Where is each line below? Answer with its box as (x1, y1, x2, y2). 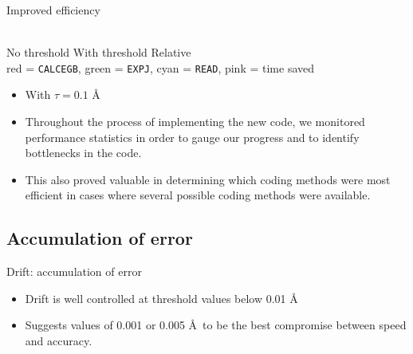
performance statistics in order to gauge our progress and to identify (25, 128, 360, 145)
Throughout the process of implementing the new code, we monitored (25, 113, 365, 130)
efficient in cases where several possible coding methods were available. (25, 187, 371, 203)
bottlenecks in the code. (25, 144, 142, 161)
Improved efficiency (6, 2, 100, 18)
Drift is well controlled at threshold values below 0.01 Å (25, 289, 298, 306)
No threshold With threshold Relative (6, 44, 191, 61)
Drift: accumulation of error (6, 263, 142, 280)
